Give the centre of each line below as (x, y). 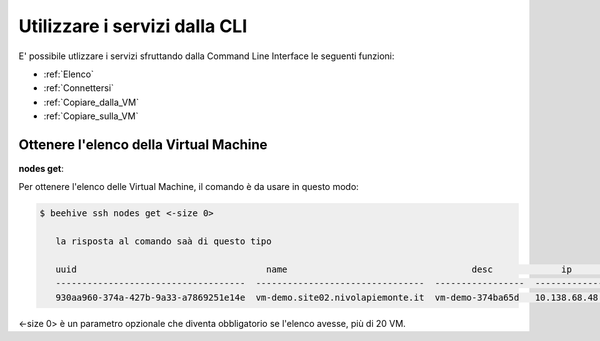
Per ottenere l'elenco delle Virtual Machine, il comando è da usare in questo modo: (188, 187)
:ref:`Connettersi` (79, 88)
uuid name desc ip (313, 269)
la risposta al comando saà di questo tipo (163, 241)
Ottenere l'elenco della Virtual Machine (143, 144)
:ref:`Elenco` (69, 74)
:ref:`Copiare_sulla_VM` (91, 116)
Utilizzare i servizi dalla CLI (133, 26)
